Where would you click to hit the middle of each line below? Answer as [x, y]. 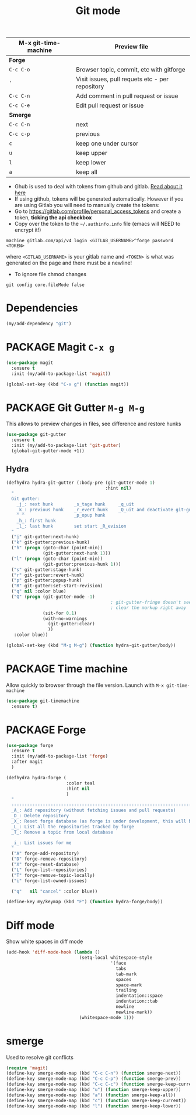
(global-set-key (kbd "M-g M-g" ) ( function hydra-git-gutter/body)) [91, 646]
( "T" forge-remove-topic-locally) [53, 875]
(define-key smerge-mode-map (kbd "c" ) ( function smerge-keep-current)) [96, 1100]
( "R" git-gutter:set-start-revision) [57, 586]
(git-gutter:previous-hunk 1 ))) [82, 564]
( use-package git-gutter [36, 435]
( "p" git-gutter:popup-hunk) [47, 580]
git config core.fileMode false [45, 285]
